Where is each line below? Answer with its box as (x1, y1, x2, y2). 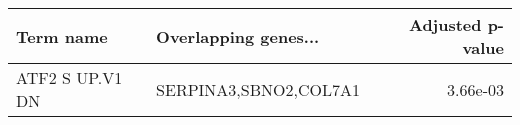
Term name (16, 24, 108, 48)
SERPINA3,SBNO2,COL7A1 (156, 77, 360, 101)
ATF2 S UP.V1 (16, 66, 123, 89)
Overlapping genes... (156, 24, 320, 48)
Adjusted (408, 13, 482, 36)
